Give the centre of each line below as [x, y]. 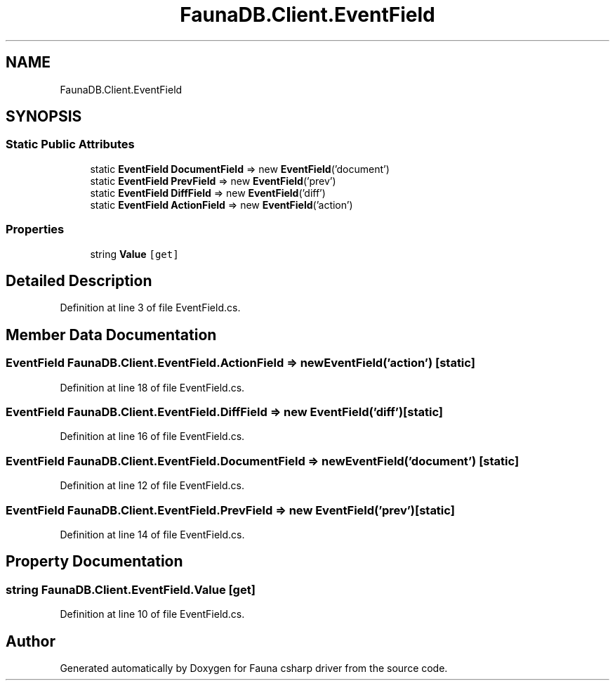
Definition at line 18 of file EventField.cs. [152, 387]
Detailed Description [79, 280]
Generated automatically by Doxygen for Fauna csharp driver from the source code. [254, 668]
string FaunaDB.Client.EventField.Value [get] [131, 589]
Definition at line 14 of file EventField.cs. [152, 534]
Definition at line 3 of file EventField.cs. [150, 308]
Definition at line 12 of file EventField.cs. [152, 486]
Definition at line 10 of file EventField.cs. [152, 614]
